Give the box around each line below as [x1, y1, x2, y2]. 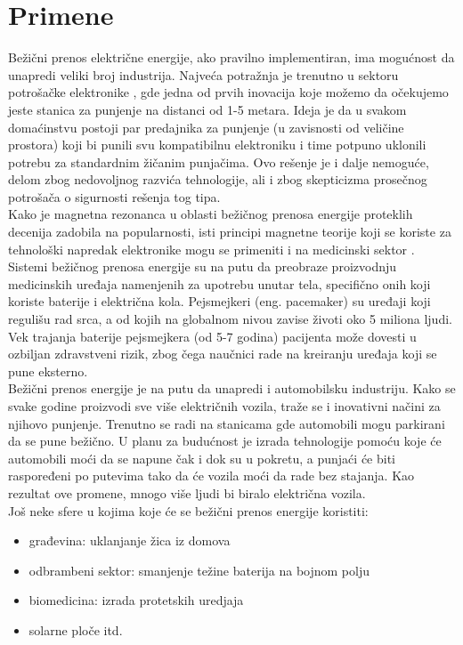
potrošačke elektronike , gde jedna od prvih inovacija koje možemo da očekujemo [8, 83, 449, 101]
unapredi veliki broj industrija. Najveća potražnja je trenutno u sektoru [8, 65, 399, 84]
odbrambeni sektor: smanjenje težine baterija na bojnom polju [28, 560, 370, 579]
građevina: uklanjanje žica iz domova [28, 531, 231, 550]
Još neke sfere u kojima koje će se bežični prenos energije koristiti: [8, 501, 369, 520]
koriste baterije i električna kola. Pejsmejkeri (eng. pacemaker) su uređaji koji [8, 292, 431, 310]
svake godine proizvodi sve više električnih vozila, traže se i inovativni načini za [8, 397, 441, 415]
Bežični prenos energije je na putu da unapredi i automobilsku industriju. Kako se [8, 379, 456, 398]
